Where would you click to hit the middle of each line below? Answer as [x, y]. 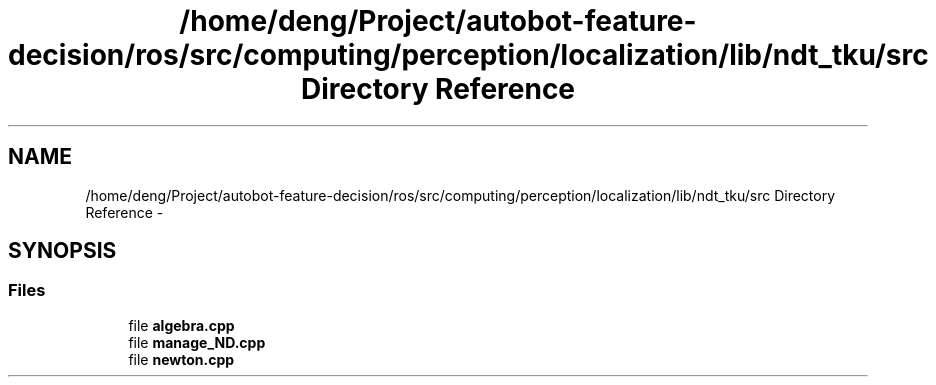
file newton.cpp [181, 359]
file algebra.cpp [181, 325]
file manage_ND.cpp [197, 342]
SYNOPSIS [62, 251]
